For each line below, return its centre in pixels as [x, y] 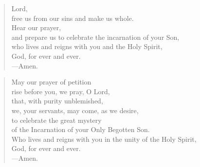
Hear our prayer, [36, 27]
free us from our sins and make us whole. [73, 18]
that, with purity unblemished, [57, 101]
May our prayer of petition [51, 82]
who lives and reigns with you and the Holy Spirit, [87, 46]
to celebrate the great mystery [56, 120]
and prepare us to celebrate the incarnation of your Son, [95, 37]
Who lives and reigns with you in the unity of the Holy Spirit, [104, 139]
